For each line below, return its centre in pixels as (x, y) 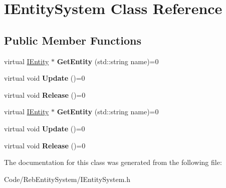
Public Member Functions (73, 40)
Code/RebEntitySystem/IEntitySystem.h (67, 179)
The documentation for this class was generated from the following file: (113, 162)
